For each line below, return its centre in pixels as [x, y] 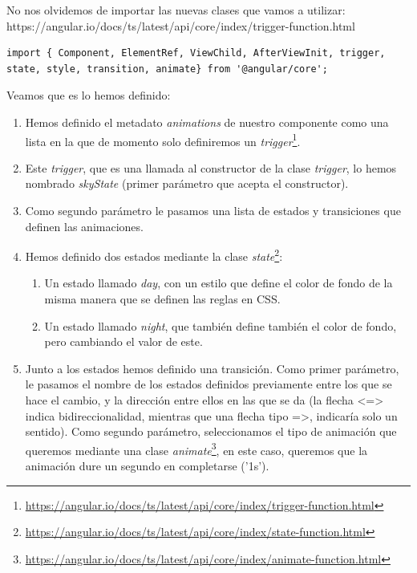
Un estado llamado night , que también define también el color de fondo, [221, 325]
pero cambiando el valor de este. [123, 341]
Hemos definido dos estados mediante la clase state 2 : [154, 255]
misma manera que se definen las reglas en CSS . [162, 299]
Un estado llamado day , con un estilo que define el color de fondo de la [219, 283]
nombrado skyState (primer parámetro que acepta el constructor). [187, 183]
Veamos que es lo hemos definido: [89, 95]
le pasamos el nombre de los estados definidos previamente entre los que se [208, 384]
